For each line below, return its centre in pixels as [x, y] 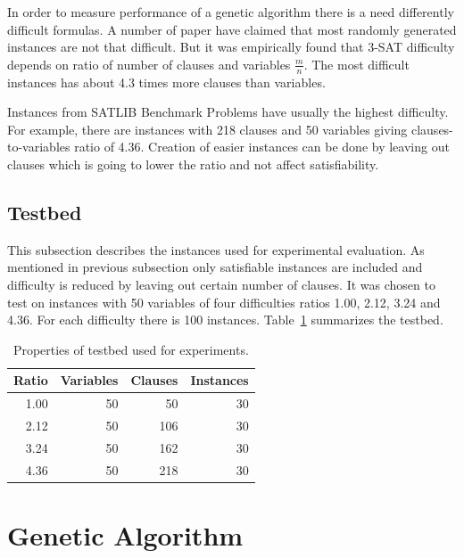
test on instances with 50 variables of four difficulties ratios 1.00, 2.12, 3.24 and [224, 302]
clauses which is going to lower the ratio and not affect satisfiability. [193, 164]
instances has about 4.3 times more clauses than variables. [166, 82]
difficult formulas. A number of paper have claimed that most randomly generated [232, 29]
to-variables [39, 147]
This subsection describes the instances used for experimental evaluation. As [216, 249]
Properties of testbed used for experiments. [131, 349]
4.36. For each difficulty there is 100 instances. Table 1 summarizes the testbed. [225, 320]
